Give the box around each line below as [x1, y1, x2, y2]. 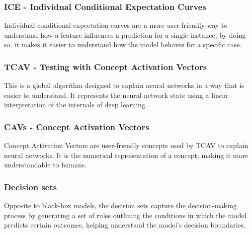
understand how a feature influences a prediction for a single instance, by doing [4, 29, 246, 40]
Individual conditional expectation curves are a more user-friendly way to [4, 20, 228, 30]
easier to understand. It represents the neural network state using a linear [4, 89, 229, 100]
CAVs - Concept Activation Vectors [4, 120, 149, 133]
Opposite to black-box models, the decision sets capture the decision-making [4, 200, 237, 211]
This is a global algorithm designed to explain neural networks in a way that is [4, 80, 245, 90]
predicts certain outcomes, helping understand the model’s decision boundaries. [4, 220, 246, 230]
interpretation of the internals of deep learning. [4, 99, 148, 110]
